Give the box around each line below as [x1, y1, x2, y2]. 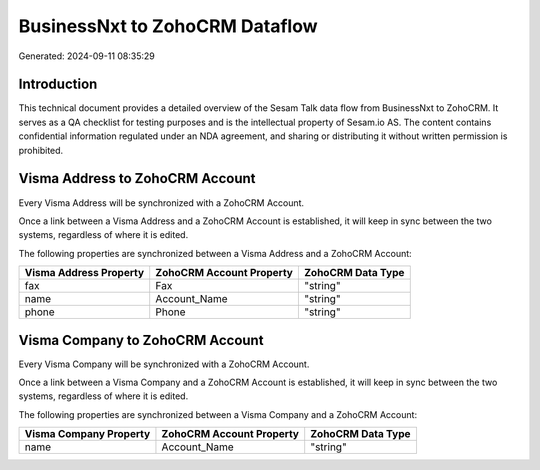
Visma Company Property [24, 427, 151, 441]
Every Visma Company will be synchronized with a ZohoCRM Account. [18, 358, 310, 370]
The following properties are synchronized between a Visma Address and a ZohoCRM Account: [18, 247, 412, 259]
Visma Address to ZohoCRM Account [18, 170, 256, 187]
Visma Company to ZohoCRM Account [18, 331, 264, 349]
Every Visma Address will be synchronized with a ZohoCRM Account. [18, 196, 305, 209]
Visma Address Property [24, 266, 145, 280]
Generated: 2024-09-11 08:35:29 [18, 50, 155, 62]
